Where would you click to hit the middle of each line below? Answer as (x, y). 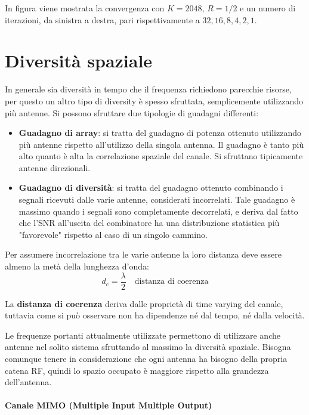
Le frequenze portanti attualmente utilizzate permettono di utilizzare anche (143, 335)
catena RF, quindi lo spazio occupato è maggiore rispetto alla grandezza (137, 370)
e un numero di (268, 8)
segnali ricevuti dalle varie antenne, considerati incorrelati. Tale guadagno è (157, 199)
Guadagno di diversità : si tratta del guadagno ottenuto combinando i (151, 188)
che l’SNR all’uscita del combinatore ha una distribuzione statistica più (149, 223)
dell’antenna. (28, 382)
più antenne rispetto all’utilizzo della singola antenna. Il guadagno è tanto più (161, 144)
